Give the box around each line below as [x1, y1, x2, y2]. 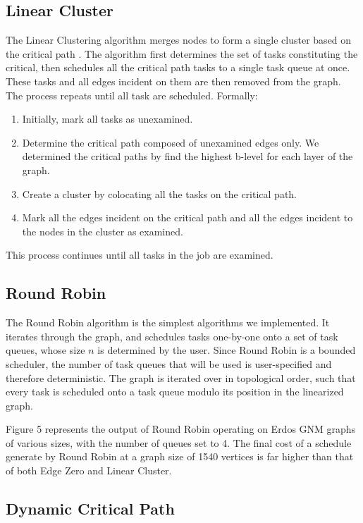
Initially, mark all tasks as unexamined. [22, 111, 193, 126]
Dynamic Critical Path [6, 498, 175, 519]
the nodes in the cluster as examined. [22, 223, 183, 238]
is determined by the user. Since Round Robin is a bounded [97, 343, 356, 357]
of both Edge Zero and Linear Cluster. [6, 463, 172, 478]
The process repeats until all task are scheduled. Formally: [6, 87, 258, 102]
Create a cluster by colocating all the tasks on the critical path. [22, 186, 297, 201]
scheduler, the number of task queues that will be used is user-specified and [6, 356, 332, 371]
